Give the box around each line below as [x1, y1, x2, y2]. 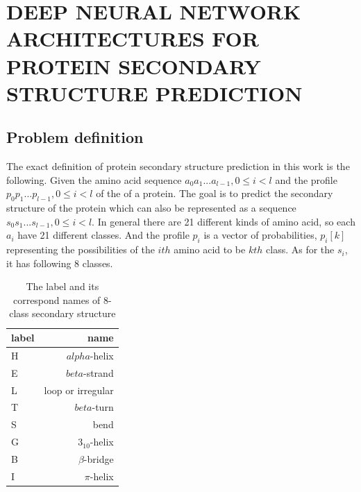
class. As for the [266, 242, 335, 257]
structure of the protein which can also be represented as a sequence [6, 201, 296, 215]
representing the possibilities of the [6, 242, 155, 257]
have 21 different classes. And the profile [17, 228, 190, 242]
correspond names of [12, 292, 101, 307]
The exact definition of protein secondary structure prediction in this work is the [6, 159, 350, 173]
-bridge [83, 451, 114, 466]
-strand [83, 365, 114, 380]
